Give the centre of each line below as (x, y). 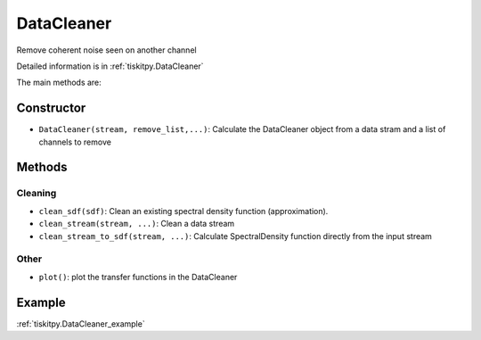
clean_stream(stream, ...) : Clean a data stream (137, 224)
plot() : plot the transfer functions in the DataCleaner (138, 277)
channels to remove (75, 142)
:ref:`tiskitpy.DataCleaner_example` (81, 323)
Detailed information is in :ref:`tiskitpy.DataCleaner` (110, 66)
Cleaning (37, 194)
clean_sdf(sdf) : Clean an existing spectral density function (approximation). (183, 211)
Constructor (51, 108)
